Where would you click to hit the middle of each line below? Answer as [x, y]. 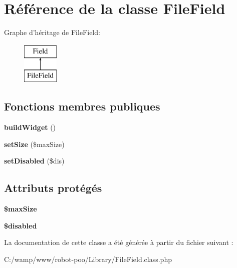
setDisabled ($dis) [34, 161]
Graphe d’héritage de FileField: [52, 32]
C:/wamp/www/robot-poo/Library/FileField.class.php [88, 259]
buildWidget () [30, 127]
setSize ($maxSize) [34, 144]
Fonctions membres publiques [82, 106]
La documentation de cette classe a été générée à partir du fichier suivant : [119, 242]
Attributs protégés [53, 188]
